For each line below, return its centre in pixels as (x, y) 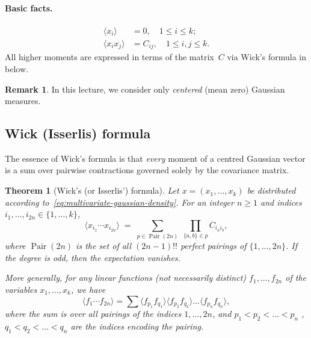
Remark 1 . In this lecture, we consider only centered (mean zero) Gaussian (145, 89)
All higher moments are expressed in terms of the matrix (109, 57)
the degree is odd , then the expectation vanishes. (93, 257)
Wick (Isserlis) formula (78, 133)
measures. (23, 101)
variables (21, 290)
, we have (88, 290)
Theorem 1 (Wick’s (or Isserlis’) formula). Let (92, 190)
